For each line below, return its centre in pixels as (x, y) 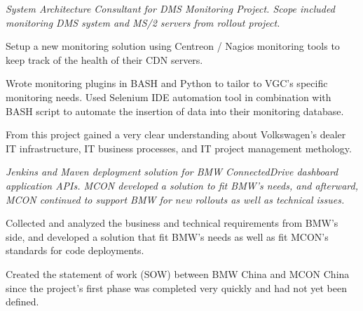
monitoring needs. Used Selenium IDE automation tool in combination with (169, 97)
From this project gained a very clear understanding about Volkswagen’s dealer (176, 134)
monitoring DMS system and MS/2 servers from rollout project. (143, 22)
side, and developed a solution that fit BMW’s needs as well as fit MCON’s (167, 236)
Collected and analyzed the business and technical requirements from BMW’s (172, 223)
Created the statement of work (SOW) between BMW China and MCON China (178, 273)
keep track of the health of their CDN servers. (104, 59)
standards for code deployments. (75, 250)
